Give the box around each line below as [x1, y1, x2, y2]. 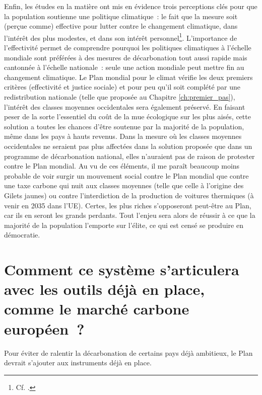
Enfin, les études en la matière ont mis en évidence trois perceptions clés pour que [4, 1, 257, 11]
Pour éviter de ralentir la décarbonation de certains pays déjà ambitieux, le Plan [4, 347, 253, 358]
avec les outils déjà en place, [4, 279, 205, 299]
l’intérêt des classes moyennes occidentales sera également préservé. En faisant [4, 101, 245, 112]
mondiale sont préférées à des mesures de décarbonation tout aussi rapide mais [4, 52, 247, 62]
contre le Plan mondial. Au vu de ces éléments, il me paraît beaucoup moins [4, 161, 240, 171]
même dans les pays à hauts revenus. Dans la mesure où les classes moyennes [4, 131, 242, 141]
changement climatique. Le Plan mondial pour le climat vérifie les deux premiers [4, 71, 253, 82]
